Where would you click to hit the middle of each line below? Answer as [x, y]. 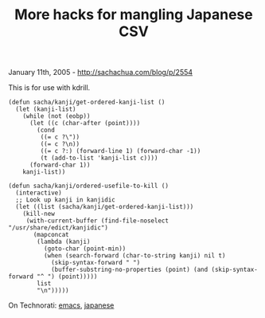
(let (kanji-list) [46, 109]
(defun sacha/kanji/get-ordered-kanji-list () [87, 102]
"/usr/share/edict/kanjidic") [58, 228]
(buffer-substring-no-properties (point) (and [129, 270]
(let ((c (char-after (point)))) [85, 124]
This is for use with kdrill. [49, 88]
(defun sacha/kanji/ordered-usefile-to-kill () [89, 186]
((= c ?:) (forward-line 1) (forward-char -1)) [121, 151]
